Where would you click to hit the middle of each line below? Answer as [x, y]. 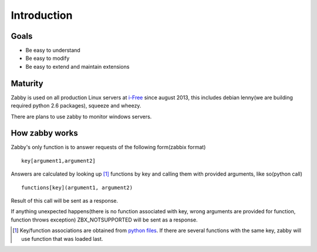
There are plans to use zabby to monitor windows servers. [81, 116]
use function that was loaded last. [62, 238]
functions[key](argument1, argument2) [77, 187]
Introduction [42, 15]
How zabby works [45, 133]
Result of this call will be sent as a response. [65, 201]
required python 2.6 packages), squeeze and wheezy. [76, 106]
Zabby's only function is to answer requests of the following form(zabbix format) [108, 147]
